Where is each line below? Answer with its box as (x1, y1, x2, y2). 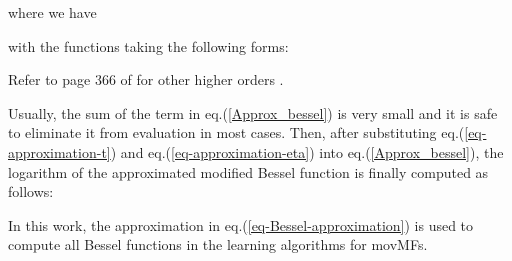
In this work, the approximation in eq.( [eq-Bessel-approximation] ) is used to (8, 214, 474, 235)
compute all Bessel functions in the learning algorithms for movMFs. (8, 234, 428, 255)
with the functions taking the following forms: (8, 35, 289, 56)
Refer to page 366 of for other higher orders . (8, 69, 284, 90)
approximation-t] (8, 141, 111, 162)
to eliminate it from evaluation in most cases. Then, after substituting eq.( (8, 122, 465, 143)
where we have (8, 2, 97, 22)
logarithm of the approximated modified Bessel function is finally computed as (8, 161, 489, 182)
